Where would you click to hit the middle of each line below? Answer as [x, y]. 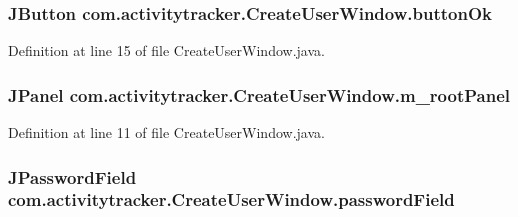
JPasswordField [72, 176]
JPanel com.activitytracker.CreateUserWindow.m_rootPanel [259, 94]
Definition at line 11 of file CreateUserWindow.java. [166, 132]
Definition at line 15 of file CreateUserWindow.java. [166, 50]
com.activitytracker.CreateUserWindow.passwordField [231, 199]
